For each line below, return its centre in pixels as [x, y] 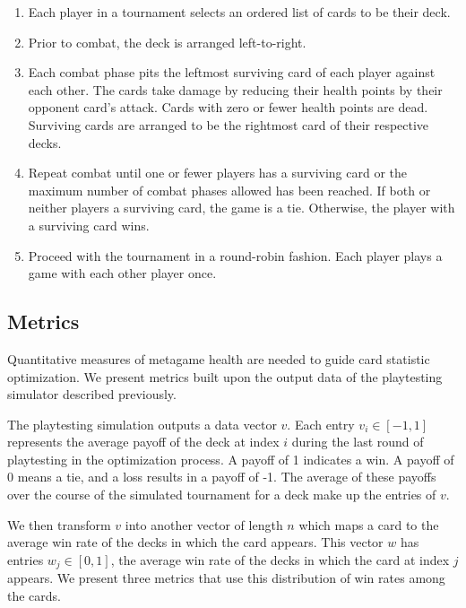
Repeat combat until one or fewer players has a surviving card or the [217, 173]
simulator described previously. [92, 394]
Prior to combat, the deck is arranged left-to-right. [167, 42]
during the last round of [358, 442]
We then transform [59, 524]
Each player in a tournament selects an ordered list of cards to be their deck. [239, 12]
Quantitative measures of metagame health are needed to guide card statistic [219, 358]
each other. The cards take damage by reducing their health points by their [235, 89]
